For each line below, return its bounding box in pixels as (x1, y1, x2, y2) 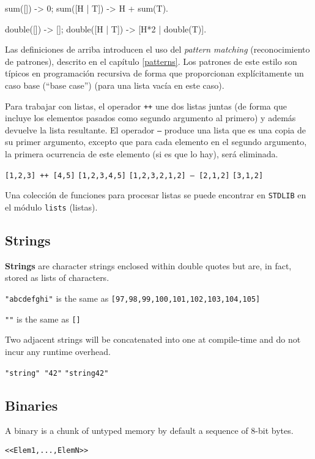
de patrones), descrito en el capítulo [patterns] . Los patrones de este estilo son (5, 54, 297, 67)
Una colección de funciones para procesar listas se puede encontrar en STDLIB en (5, 188, 306, 201)
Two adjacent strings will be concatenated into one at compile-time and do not (5, 333, 301, 346)
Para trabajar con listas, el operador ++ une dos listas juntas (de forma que (5, 99, 287, 112)
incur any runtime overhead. (5, 345, 111, 357)
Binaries (5, 395, 58, 414)
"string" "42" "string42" (5, 368, 109, 378)
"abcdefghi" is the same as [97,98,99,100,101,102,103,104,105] (5, 292, 261, 305)
